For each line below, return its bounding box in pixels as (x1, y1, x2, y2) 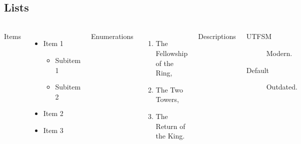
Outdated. (266, 81, 297, 92)
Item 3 (43, 124, 63, 135)
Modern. (266, 47, 292, 58)
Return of (155, 120, 185, 131)
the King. (155, 130, 185, 141)
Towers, (155, 94, 179, 104)
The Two (155, 84, 183, 94)
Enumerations (91, 31, 133, 41)
